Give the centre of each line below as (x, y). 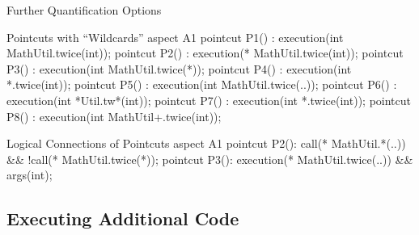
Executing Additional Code (123, 218)
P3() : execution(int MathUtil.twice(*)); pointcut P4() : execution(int (179, 68)
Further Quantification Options (84, 10)
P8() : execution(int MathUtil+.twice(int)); (114, 116)
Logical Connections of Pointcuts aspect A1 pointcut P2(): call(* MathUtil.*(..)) (206, 143)
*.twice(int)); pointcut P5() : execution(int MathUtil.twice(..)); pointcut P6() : (202, 84)
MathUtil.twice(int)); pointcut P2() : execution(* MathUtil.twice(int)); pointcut (205, 53)
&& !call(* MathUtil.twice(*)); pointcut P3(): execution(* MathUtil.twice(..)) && (210, 159)
